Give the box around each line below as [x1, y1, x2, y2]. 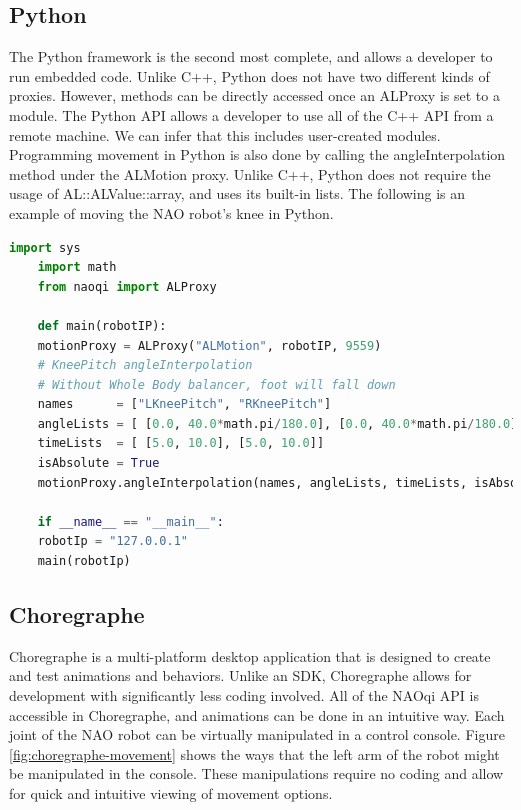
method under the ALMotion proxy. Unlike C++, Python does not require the [9, 163, 491, 184]
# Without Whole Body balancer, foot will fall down [37, 377, 396, 392]
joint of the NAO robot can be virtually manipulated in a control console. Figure [9, 724, 505, 745]
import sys [9, 240, 81, 255]
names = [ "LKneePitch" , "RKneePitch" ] [37, 397, 332, 412]
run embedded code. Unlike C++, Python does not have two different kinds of [9, 65, 490, 86]
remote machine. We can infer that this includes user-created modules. [9, 124, 441, 145]
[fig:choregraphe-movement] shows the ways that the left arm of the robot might [9, 743, 500, 764]
